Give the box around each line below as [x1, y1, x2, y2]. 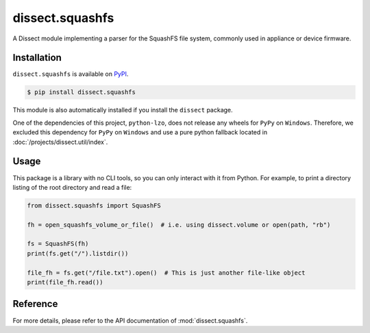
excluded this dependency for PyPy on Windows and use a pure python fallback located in [12, 128, 267, 136]
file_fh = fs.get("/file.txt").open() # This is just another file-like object [27, 269, 306, 277]
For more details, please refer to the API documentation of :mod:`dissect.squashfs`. [12, 316, 248, 325]
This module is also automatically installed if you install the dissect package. [12, 106, 233, 114]
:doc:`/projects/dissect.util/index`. [12, 138, 108, 146]
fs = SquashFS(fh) [27, 240, 89, 248]
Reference [12, 298, 58, 310]
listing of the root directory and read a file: [12, 183, 132, 191]
